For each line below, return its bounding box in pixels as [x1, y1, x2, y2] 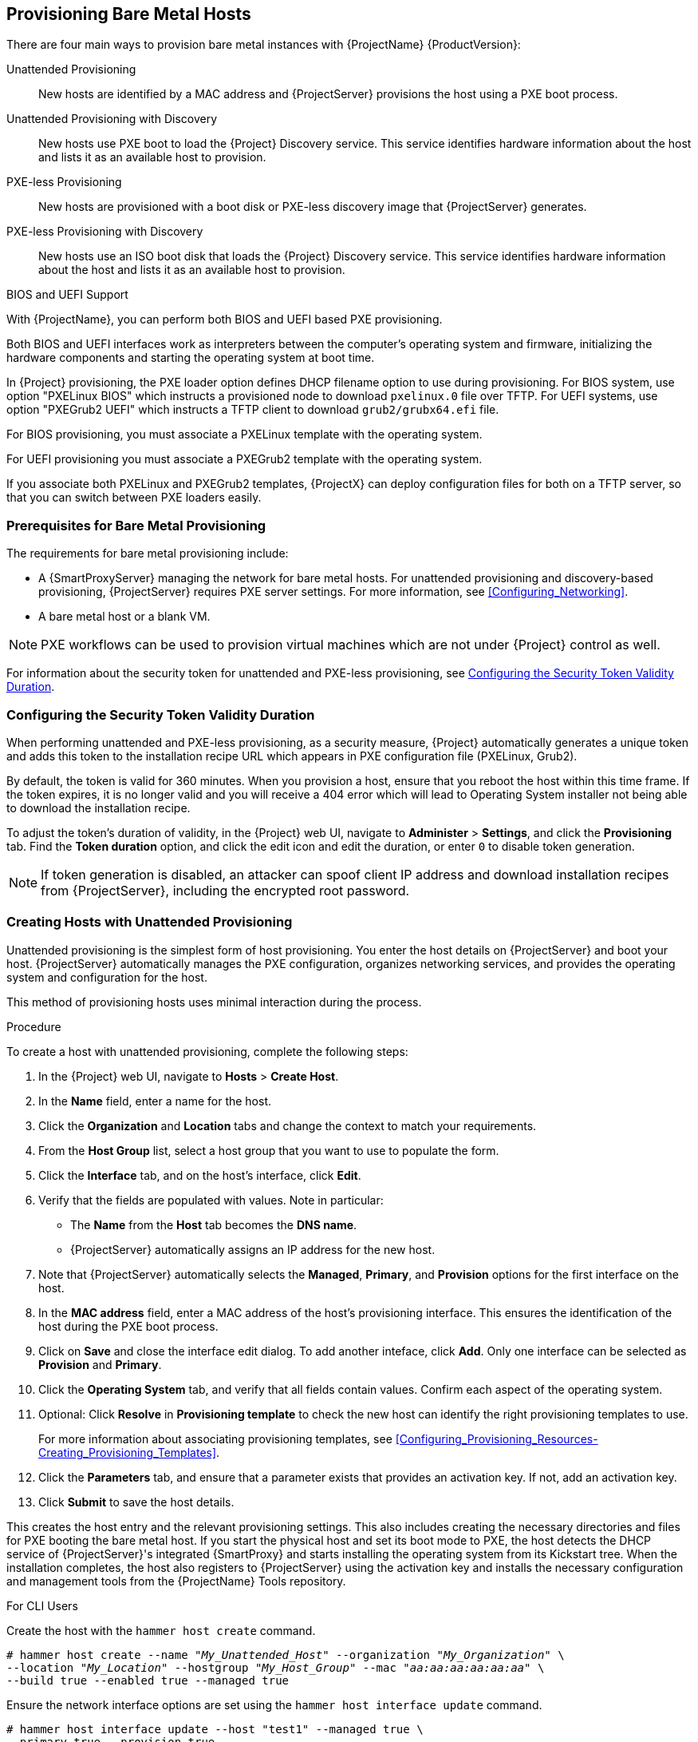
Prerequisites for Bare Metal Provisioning [6, 517, 266, 534]
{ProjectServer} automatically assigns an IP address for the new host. [70, 1242, 436, 1256]
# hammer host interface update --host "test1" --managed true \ [6, 1722, 424, 1736]
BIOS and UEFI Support [6, 288, 128, 302]
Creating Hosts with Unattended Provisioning [6, 914, 293, 931]
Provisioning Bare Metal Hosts [6, 4, 251, 24]
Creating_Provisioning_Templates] [38, 1445, 217, 1459]
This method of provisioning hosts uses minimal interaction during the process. [6, 994, 422, 1009]
